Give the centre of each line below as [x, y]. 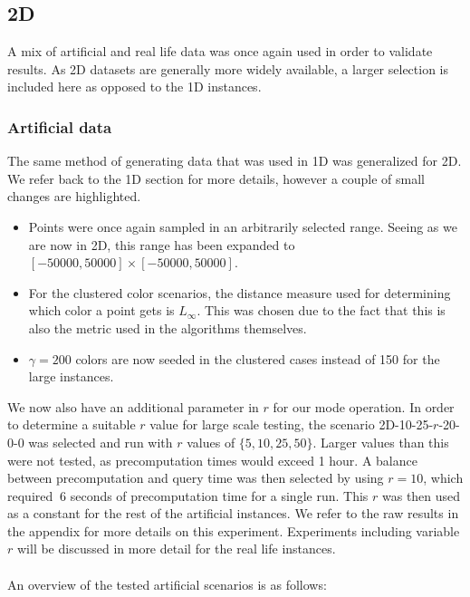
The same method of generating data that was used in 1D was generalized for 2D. [235, 161]
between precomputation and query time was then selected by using [196, 478]
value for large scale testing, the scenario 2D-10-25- [292, 424]
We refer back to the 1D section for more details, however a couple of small [216, 178]
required [30, 495]
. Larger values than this [381, 442]
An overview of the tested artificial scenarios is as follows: [167, 584]
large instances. [71, 376]
